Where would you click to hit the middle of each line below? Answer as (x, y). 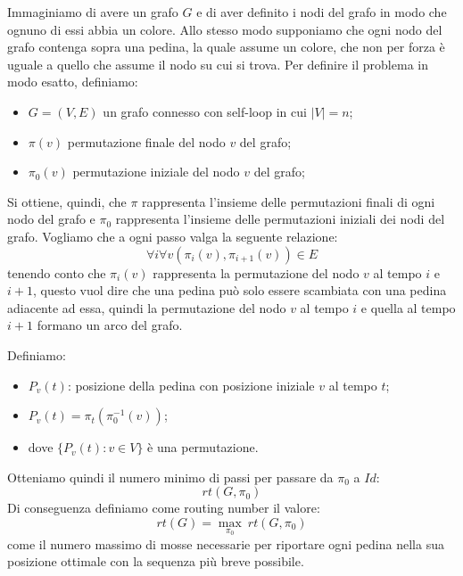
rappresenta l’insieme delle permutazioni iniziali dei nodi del (280, 219)
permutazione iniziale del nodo (156, 172)
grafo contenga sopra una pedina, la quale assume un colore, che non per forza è (226, 47)
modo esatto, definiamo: (73, 82)
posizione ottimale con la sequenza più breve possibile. (156, 561)
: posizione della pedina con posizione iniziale (191, 385)
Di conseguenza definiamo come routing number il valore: (164, 508)
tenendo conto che (57, 272)
